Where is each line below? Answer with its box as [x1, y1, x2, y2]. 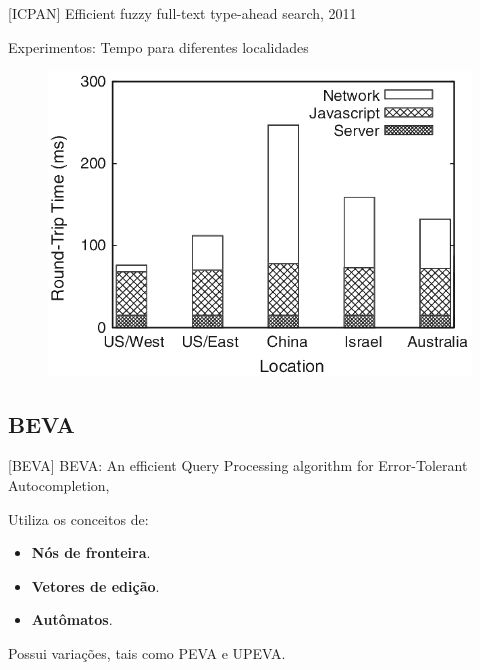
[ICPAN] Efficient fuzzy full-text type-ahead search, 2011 [8, 3, 357, 23]
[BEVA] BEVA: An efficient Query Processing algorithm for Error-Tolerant [8, 455, 468, 476]
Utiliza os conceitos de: [8, 508, 149, 529]
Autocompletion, [8, 475, 110, 496]
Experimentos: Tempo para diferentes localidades [8, 36, 309, 57]
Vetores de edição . [31, 575, 160, 596]
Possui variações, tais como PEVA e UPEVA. [8, 643, 286, 664]
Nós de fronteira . [31, 542, 151, 563]
